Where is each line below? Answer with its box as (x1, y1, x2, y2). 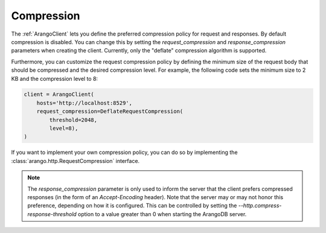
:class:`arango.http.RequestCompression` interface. (11, 157, 140, 164)
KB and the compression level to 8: (11, 75, 98, 82)
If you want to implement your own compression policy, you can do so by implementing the (11, 148, 238, 156)
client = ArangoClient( (24, 91, 95, 98)
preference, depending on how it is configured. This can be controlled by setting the (27, 202, 237, 209)
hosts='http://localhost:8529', (36, 100, 133, 106)
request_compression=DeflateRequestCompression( (36, 108, 184, 115)
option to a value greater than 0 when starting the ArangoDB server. (77, 210, 247, 217)
